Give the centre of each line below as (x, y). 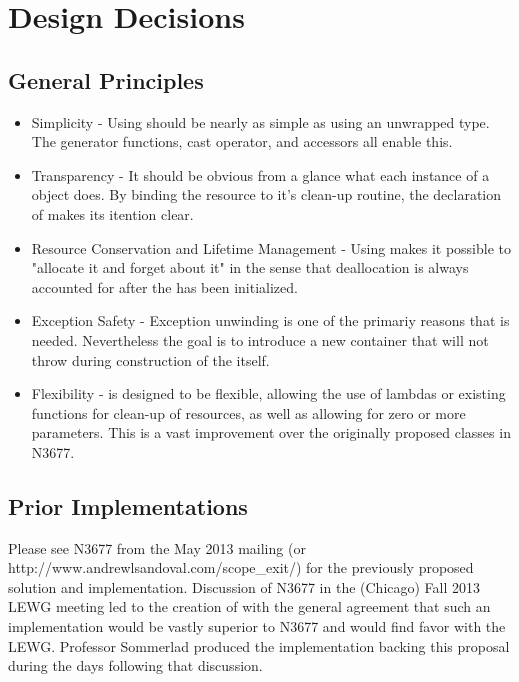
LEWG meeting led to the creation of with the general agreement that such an (249, 606)
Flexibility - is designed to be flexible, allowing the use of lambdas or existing (268, 393)
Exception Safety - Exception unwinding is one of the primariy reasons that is (270, 320)
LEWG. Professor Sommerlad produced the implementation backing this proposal (259, 645)
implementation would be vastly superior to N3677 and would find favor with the (257, 626)
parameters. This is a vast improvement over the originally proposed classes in (271, 432)
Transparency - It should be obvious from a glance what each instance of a (260, 174)
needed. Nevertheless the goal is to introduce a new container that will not (260, 339)
